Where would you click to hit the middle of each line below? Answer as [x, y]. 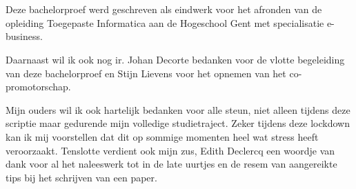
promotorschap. [38, 87]
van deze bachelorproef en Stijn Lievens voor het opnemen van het [146, 73]
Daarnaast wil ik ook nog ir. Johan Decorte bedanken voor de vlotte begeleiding [175, 59]
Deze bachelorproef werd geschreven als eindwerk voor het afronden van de [164, 9]
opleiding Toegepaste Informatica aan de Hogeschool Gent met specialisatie [165, 22]
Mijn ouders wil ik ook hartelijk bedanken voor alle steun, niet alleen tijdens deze [178, 109]
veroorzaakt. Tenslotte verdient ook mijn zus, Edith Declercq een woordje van [170, 150]
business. [24, 36]
